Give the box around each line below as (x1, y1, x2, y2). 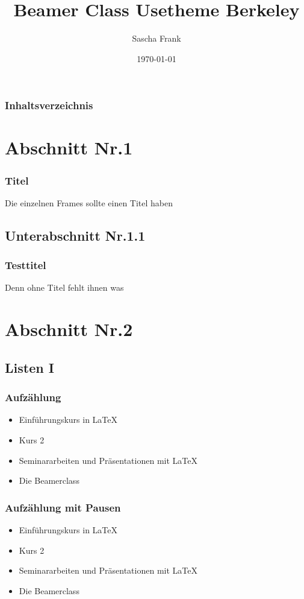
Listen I (5, 358, 54, 376)
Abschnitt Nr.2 (5, 317, 133, 341)
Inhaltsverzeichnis (5, 98, 93, 113)
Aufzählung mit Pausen (5, 499, 121, 515)
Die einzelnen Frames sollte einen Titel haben (5, 196, 173, 209)
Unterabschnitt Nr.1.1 (5, 226, 146, 244)
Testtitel (5, 258, 46, 273)
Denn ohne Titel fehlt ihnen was (5, 281, 124, 294)
